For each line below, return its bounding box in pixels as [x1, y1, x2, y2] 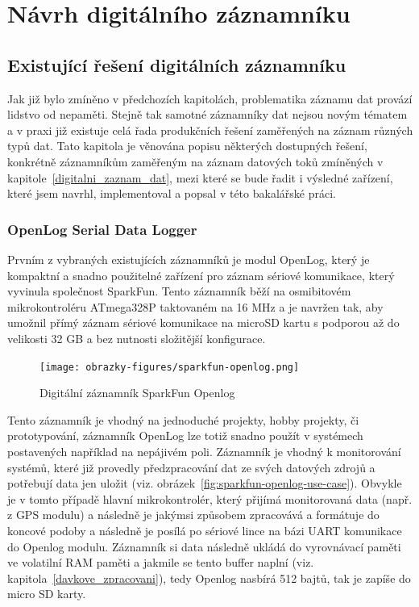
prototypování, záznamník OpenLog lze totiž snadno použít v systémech [7, 427, 363, 444]
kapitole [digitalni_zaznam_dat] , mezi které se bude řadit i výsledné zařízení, [7, 169, 393, 186]
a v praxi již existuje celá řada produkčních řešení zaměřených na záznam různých [7, 121, 413, 138]
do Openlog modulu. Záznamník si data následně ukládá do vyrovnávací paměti [7, 538, 401, 555]
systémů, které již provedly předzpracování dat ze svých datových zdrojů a [7, 458, 375, 475]
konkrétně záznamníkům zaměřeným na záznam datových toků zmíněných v [7, 153, 384, 170]
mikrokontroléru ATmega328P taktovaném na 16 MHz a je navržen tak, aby [7, 298, 384, 315]
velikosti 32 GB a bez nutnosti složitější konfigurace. [7, 329, 266, 346]
